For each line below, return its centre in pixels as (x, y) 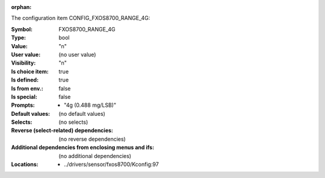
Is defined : (25, 80)
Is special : (24, 97)
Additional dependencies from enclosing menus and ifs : (83, 147)
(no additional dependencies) (95, 156)
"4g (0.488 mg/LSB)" (90, 105)
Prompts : (23, 105)
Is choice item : (30, 71)
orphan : (21, 7)
